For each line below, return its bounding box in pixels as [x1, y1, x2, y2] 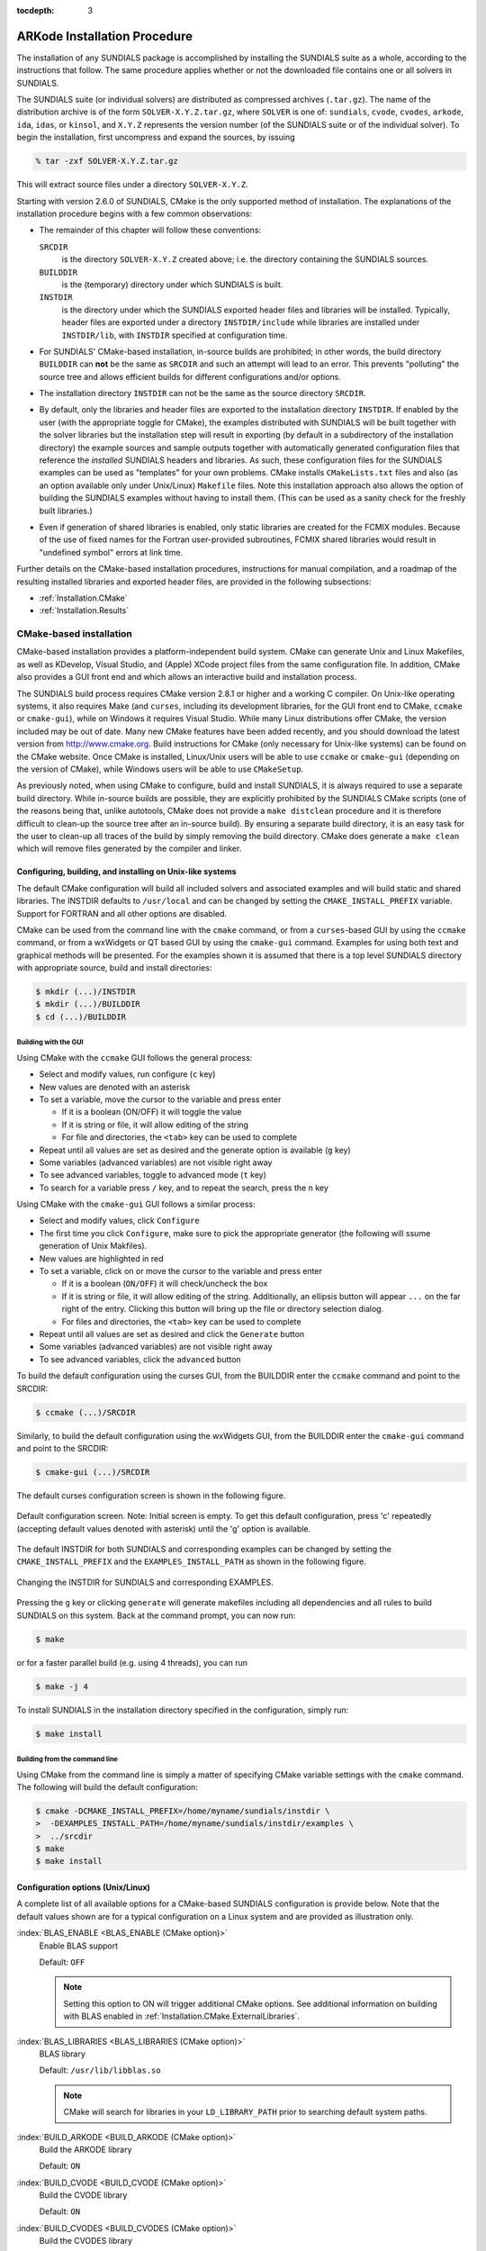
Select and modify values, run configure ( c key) [39, 1069, 216, 1080]
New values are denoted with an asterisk [39, 1081, 191, 1092]
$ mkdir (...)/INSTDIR [35, 987, 136, 997]
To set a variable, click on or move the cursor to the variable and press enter [39, 1266, 323, 1277]
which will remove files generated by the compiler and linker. [16, 843, 242, 854]
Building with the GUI [16, 1038, 84, 1047]
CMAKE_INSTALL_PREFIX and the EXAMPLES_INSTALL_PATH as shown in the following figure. [16, 1556, 366, 1567]
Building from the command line [16, 1754, 119, 1764]
